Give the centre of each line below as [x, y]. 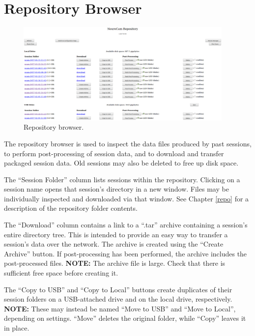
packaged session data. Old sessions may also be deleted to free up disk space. [121, 163]
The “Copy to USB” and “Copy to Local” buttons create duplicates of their [118, 289]
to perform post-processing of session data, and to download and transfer [114, 153]
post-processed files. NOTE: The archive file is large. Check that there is [115, 263]
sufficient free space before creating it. [61, 273]
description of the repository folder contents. [71, 208]
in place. [17, 328]
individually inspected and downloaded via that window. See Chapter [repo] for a [127, 198]
